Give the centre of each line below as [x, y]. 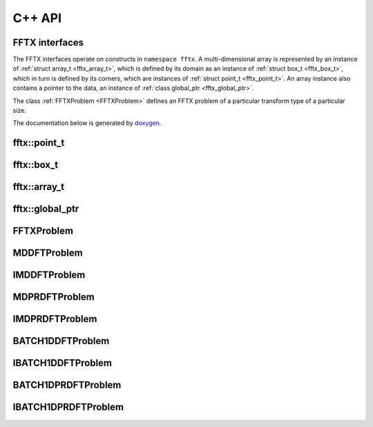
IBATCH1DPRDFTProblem [68, 407]
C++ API [37, 18]
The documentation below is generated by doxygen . [87, 123]
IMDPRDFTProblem [55, 319]
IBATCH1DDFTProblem [63, 363]
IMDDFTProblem [49, 275]
